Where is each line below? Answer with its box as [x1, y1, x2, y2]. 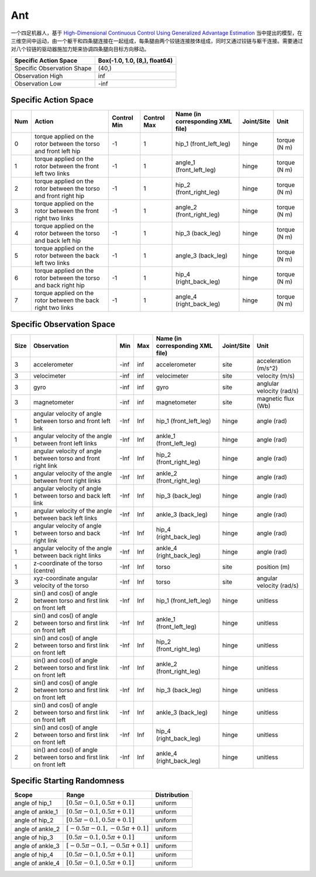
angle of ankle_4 [14, 859, 60, 868]
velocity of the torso [33, 581, 89, 590]
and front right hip [34, 192, 85, 200]
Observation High [14, 72, 63, 80]
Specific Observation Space [11, 319, 115, 329]
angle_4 [176, 293, 197, 301]
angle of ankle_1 [14, 807, 59, 815]
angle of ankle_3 [14, 842, 60, 850]
